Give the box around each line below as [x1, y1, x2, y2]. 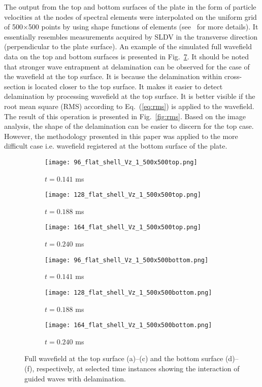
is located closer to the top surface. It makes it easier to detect [27, 81, 223, 91]
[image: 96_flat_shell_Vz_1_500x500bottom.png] [45, 256, 209, 264]
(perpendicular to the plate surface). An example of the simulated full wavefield [4, 41, 252, 52]
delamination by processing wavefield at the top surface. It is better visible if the [4, 91, 255, 101]
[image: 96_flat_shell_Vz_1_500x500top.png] [45, 158, 198, 166]
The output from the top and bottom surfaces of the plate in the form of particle [4, 2, 256, 12]
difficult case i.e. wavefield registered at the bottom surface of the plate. [4, 140, 227, 151]
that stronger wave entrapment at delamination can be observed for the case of [4, 61, 250, 72]
